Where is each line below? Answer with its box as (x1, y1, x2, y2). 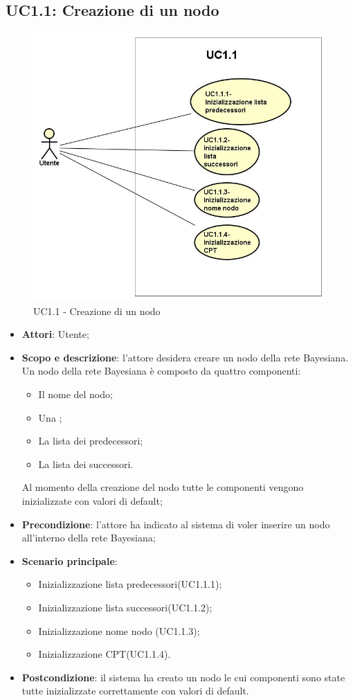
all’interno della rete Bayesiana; (21, 530, 156, 545)
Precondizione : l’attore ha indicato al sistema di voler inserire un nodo (21, 517, 330, 531)
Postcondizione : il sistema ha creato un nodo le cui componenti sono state (21, 670, 345, 684)
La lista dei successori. (38, 456, 134, 471)
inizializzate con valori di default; (21, 494, 163, 508)
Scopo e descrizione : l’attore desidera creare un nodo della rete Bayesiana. (21, 350, 349, 364)
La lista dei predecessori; (38, 433, 143, 448)
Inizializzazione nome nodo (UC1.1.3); (38, 623, 200, 638)
